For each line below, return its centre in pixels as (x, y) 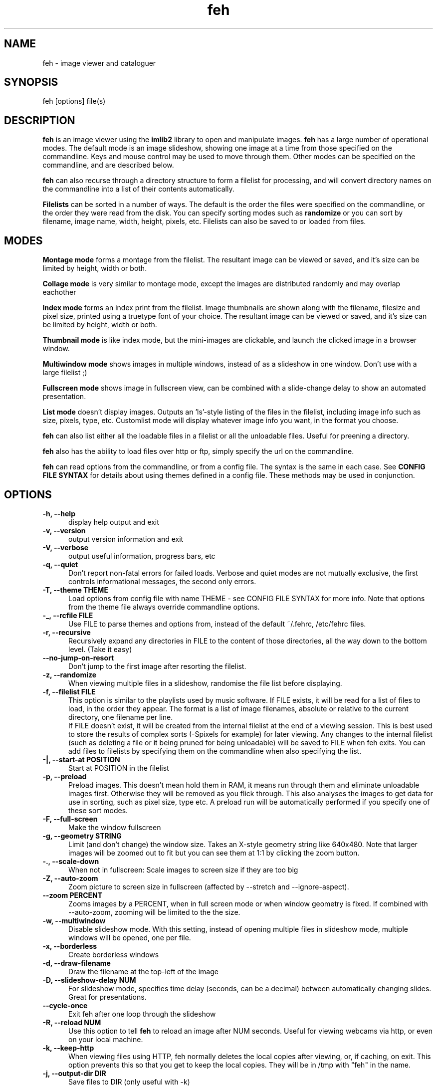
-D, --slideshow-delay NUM (89, 980)
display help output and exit (114, 522)
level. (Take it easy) (100, 649)
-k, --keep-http (68, 1048)
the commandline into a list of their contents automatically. (138, 189)
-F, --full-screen (70, 819)
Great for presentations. (108, 997)
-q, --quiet (60, 564)
